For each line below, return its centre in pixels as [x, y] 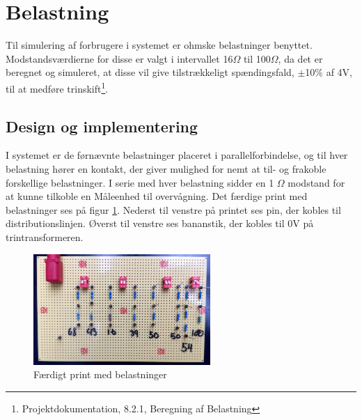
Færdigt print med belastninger [100, 374]
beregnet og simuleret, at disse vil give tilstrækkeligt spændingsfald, [150, 72]
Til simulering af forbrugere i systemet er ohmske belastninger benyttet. [159, 45]
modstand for [316, 182]
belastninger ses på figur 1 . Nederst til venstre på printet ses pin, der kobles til [173, 209]
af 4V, [339, 72]
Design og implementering [102, 126]
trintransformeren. [45, 236]
